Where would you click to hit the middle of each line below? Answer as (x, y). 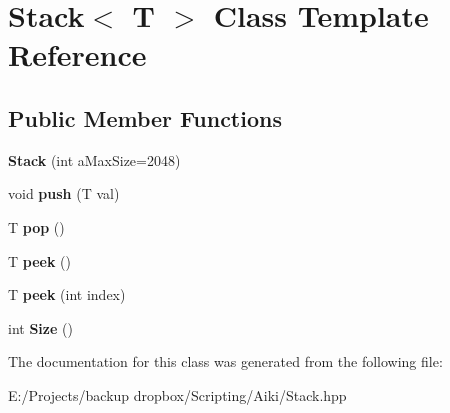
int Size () (40, 327)
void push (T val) (64, 193)
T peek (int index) (67, 294)
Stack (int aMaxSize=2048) (94, 159)
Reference (77, 54)
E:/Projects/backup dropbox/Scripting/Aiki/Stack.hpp (177, 394)
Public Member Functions (145, 117)
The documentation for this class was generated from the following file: (225, 361)
